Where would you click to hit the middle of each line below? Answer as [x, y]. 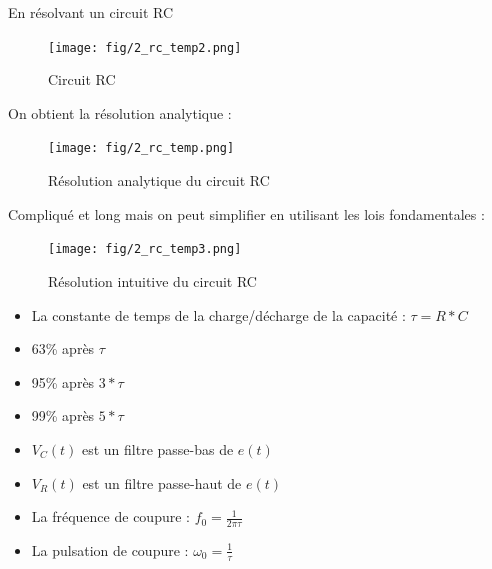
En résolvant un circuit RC [91, 12]
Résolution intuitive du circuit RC [152, 280]
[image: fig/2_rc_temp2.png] [145, 47]
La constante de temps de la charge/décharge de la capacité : [218, 314]
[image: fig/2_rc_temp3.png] [145, 249]
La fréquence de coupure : [110, 516]
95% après [63, 381]
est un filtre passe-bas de [157, 448]
